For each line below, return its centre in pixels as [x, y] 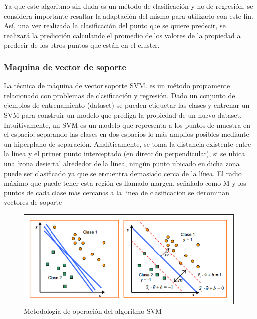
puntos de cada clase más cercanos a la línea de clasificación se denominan [117, 192]
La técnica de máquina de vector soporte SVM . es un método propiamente [117, 86]
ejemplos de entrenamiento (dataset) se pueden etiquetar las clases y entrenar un [127, 105]
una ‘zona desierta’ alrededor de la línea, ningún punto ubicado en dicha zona [122, 163]
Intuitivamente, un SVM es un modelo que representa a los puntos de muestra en [127, 124]
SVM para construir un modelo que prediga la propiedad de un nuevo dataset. [123, 114]
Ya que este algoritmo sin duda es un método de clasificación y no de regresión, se [128, 6]
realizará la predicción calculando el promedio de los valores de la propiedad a [122, 35]
